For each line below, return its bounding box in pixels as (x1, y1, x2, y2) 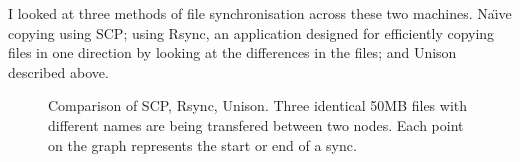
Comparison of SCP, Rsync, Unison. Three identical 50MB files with (48, 95, 468, 116)
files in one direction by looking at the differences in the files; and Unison (8, 42, 457, 63)
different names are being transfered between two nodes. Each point (48, 114, 464, 135)
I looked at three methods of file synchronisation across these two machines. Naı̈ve (8, 3, 512, 23)
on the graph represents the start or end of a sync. (48, 134, 357, 155)
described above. (8, 61, 109, 82)
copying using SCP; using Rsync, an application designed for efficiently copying (8, 22, 495, 43)
